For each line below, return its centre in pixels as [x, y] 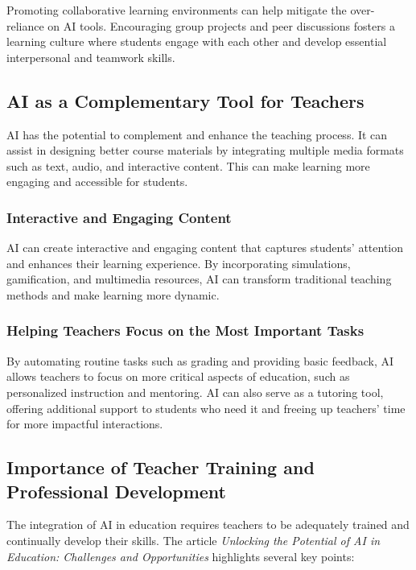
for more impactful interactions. [85, 424]
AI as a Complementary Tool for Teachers [185, 100]
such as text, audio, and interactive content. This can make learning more [188, 165]
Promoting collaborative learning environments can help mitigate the [177, 10]
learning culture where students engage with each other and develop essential [197, 41]
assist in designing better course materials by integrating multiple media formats [205, 150]
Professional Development [116, 491]
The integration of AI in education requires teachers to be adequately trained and [208, 525]
